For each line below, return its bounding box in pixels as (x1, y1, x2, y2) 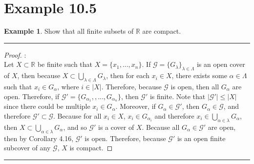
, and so (63, 122, 87, 132)
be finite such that (37, 59, 93, 69)
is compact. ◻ (69, 143, 113, 153)
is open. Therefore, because (85, 133, 166, 143)
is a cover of (98, 122, 134, 132)
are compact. (142, 26, 181, 36)
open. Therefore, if (4, 91, 60, 101)
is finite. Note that (149, 91, 206, 101)
